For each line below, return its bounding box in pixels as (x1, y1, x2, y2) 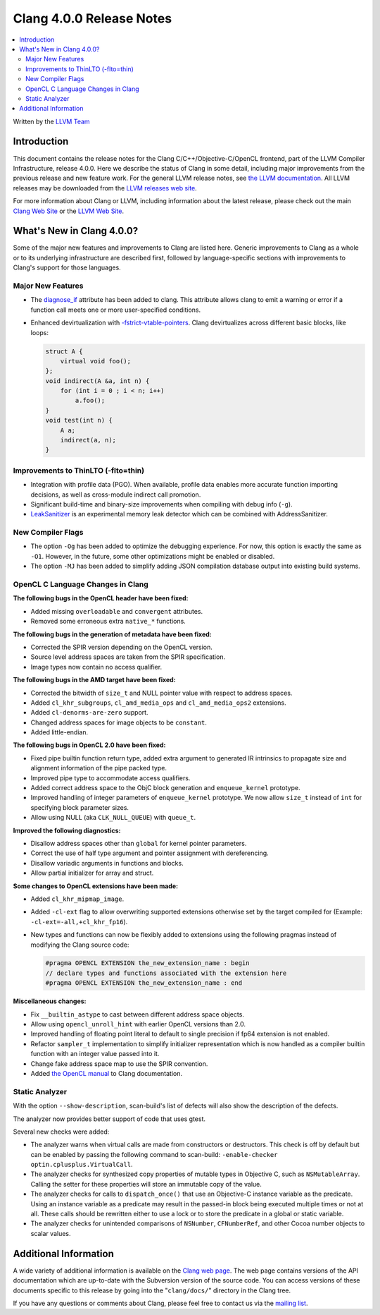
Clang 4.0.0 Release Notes (13, 11, 172, 26)
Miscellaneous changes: (13, 997, 87, 1005)
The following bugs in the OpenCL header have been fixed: (13, 594, 189, 602)
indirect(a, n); (60, 436, 116, 444)
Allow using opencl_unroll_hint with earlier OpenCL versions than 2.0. (30, 1020, 246, 1029)
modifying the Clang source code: (30, 940, 129, 949)
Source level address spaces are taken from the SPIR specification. (30, 653, 225, 661)
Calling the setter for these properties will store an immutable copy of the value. (30, 1180, 262, 1188)
